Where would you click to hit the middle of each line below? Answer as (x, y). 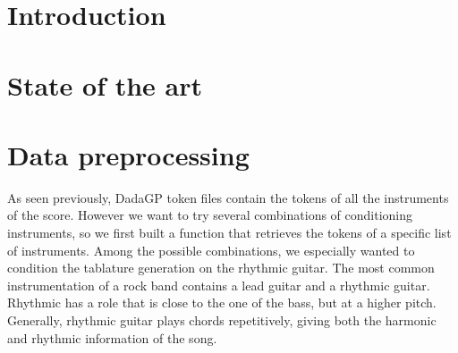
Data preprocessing (128, 154)
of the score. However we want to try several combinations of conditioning (210, 215)
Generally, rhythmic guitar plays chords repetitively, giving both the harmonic (222, 320)
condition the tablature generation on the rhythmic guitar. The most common (221, 268)
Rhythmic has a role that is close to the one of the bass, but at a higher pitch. (222, 303)
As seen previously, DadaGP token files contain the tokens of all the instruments (228, 197)
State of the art (105, 84)
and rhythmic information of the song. (112, 337)
